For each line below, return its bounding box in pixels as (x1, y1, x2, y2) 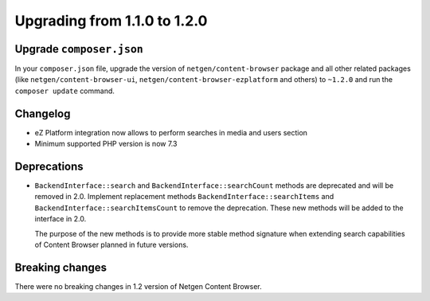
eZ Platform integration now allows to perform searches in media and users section (34, 127, 308, 137)
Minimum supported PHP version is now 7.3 (34, 139, 178, 149)
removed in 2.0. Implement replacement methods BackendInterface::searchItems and (34, 192, 334, 201)
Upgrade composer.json (14, 42, 143, 56)
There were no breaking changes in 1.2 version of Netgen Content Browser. (14, 281, 262, 291)
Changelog (14, 107, 71, 120)
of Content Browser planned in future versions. (34, 240, 189, 249)
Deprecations (14, 159, 84, 173)
